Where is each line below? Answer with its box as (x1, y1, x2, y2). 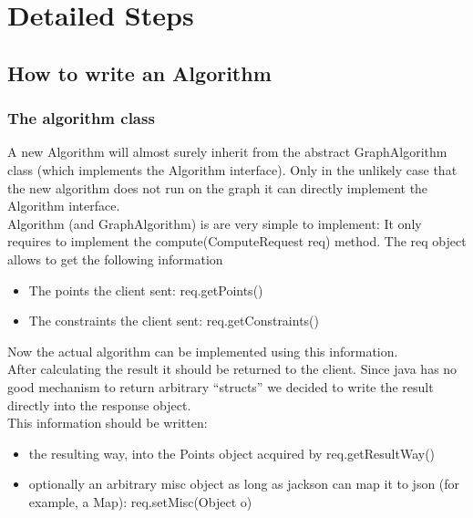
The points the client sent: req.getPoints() (28, 280, 263, 299)
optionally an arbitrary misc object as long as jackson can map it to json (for (28, 474, 460, 493)
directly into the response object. (7, 395, 191, 414)
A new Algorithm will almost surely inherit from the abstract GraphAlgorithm (7, 142, 447, 161)
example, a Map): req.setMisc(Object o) (28, 492, 252, 511)
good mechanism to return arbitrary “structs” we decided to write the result (7, 377, 434, 396)
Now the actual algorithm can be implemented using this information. (7, 341, 398, 360)
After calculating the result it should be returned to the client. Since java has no (7, 359, 458, 378)
